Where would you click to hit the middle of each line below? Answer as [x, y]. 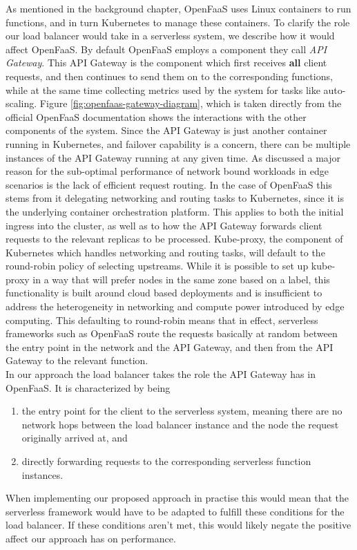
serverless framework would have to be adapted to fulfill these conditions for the [175, 511]
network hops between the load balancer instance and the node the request [180, 424]
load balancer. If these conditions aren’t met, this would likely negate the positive [178, 525]
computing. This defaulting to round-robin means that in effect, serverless [162, 320]
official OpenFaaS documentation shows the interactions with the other [156, 116]
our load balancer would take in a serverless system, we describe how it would [170, 36]
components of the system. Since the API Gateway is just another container [166, 130]
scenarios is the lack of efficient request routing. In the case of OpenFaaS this [169, 184]
